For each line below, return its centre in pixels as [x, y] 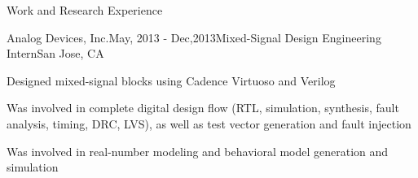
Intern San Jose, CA [55, 53]
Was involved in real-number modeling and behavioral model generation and [198, 151]
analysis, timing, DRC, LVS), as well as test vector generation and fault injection [209, 123]
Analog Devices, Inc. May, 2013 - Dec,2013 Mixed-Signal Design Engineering [194, 37]
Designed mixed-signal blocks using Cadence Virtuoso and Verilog [171, 80]
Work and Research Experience [85, 10]
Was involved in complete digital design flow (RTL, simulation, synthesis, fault [203, 108]
